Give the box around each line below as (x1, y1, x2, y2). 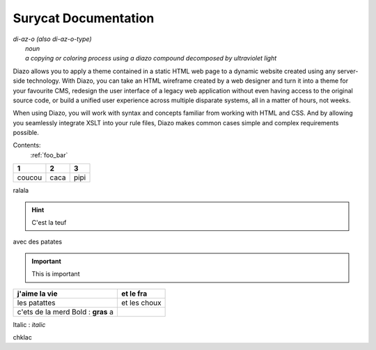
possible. (13, 129, 40, 137)
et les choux (120, 298, 162, 308)
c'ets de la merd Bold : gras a (17, 307, 114, 317)
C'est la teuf (31, 218, 67, 227)
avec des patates (13, 237, 63, 246)
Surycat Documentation (13, 10, 155, 26)
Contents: (13, 141, 41, 150)
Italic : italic (13, 320, 46, 328)
